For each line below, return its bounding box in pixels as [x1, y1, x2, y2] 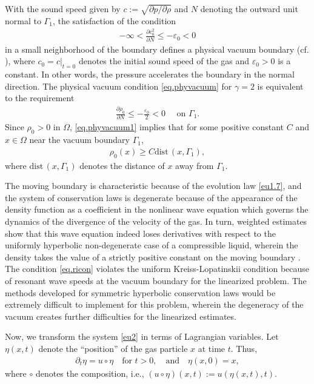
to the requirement [5, 91, 75, 104]
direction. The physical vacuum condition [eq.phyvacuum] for [5, 79, 232, 92]
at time [198, 342, 225, 354]
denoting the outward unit [200, 2, 298, 15]
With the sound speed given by [5, 2, 121, 15]
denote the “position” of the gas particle [38, 342, 188, 354]
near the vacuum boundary [29, 133, 130, 146]
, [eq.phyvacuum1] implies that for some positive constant [69, 121, 284, 133]
